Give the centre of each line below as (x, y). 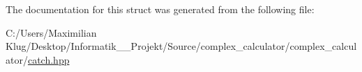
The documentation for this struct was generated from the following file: (160, 9)
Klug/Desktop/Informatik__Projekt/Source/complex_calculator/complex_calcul (181, 46)
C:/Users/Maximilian (51, 32)
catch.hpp (48, 59)
